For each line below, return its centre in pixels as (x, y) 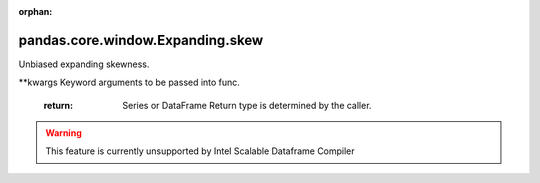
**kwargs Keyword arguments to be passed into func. (129, 82)
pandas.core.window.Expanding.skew (141, 40)
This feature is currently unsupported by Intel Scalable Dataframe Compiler (200, 151)
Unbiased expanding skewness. (84, 64)
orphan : (35, 11)
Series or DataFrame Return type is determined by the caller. (247, 105)
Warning (63, 133)
